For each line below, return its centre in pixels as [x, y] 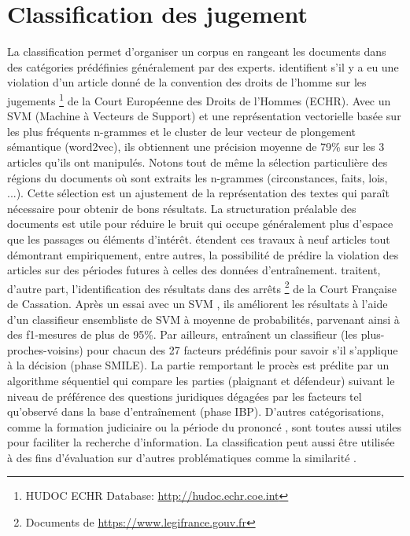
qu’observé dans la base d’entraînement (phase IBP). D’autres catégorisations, [196, 411]
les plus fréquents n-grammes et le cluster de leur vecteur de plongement [182, 131]
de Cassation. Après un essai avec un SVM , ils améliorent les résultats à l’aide [198, 303]
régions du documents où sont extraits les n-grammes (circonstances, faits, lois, [198, 177]
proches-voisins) [45, 349]
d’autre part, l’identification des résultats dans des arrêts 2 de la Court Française [202, 287]
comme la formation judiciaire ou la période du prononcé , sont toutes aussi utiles [205, 426]
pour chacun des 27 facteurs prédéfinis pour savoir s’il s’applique [242, 349]
